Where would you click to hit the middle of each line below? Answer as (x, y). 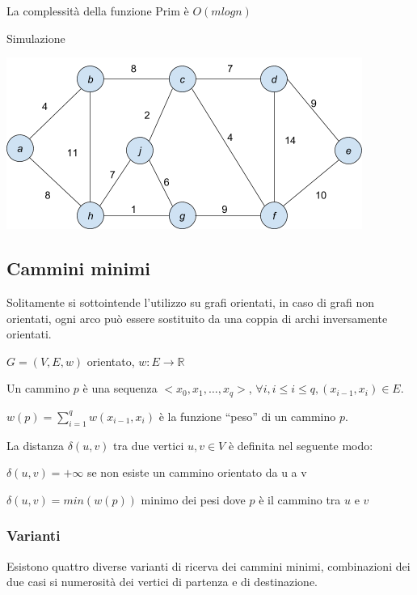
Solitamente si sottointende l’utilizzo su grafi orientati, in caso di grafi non (191, 302)
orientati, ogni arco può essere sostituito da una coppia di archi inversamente (197, 318)
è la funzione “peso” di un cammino (247, 416)
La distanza (36, 445)
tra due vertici (149, 445)
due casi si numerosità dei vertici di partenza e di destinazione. (162, 582)
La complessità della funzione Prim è (98, 11)
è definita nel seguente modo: (301, 445)
